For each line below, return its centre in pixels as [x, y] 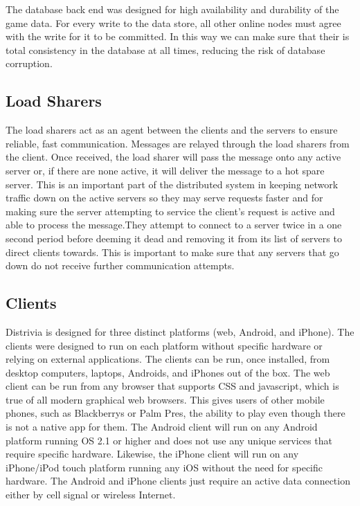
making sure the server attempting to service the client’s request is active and [170, 211]
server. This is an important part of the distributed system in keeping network [172, 184]
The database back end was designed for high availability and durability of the [172, 9]
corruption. [29, 63]
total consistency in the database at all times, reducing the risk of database [165, 49]
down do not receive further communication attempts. [120, 265]
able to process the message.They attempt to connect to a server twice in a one [174, 225]
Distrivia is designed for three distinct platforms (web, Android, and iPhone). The [180, 331]
